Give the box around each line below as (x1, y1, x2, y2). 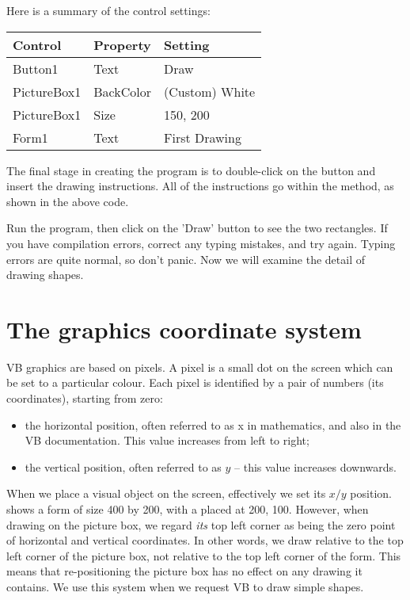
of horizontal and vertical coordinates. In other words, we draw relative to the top (6, 532, 404, 548)
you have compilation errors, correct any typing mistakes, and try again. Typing (6, 235, 396, 251)
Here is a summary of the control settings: (6, 2, 211, 18)
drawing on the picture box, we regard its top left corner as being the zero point (6, 516, 396, 533)
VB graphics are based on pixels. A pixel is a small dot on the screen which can (6, 358, 393, 375)
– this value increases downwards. (234, 458, 397, 475)
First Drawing (164, 128, 241, 147)
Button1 (13, 59, 59, 78)
